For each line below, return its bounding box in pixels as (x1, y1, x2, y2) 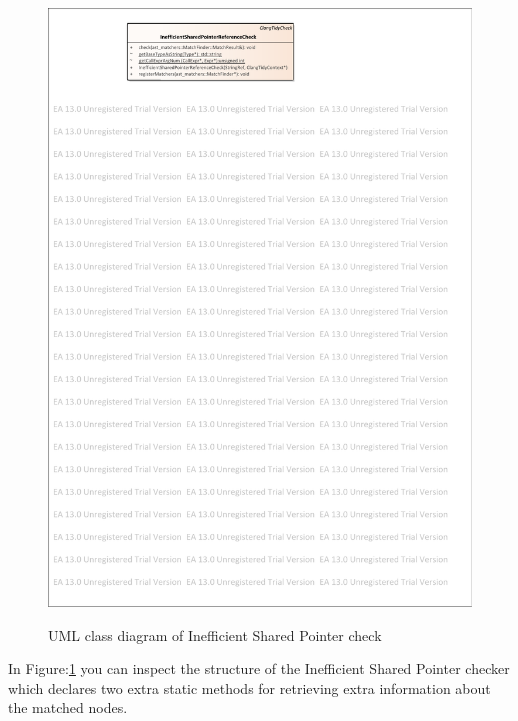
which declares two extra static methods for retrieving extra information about (8, 677, 491, 698)
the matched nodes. (8, 697, 128, 718)
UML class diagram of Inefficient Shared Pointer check (48, 624, 382, 645)
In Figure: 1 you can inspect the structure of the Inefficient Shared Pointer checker (8, 658, 510, 679)
